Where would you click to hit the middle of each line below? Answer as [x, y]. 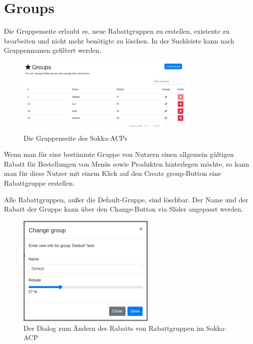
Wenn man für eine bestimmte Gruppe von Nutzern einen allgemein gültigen [119, 154]
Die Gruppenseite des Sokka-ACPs [76, 138]
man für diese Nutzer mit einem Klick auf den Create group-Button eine [113, 173]
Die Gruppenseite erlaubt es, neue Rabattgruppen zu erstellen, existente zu [117, 31]
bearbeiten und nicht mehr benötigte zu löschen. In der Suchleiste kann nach [119, 40]
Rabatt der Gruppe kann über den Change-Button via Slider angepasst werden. [124, 209]
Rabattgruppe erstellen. [39, 183]
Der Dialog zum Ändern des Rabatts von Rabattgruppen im [114, 328]
